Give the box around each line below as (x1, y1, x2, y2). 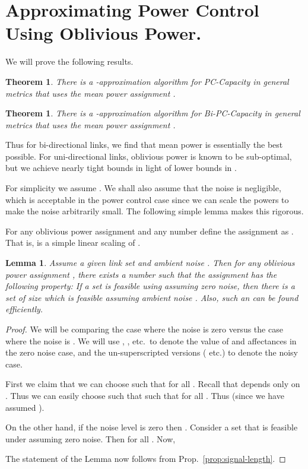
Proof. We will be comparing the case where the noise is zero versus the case (5, 323, 283, 335)
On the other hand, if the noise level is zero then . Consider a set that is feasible (5, 421, 298, 433)
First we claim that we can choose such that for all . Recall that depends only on (5, 378, 300, 390)
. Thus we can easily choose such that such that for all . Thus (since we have (5, 389, 284, 401)
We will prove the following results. (5, 55, 134, 68)
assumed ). (5, 401, 45, 413)
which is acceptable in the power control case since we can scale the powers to (5, 193, 289, 205)
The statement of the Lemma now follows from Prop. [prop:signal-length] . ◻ (5, 452, 286, 465)
